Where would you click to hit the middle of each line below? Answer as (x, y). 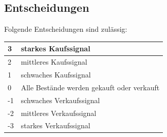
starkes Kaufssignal (55, 48)
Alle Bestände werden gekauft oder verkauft (90, 87)
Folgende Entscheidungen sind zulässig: (66, 29)
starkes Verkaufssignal (55, 125)
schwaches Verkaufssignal (60, 100)
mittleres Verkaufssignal (59, 113)
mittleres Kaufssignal (54, 62)
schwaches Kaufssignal (56, 74)
